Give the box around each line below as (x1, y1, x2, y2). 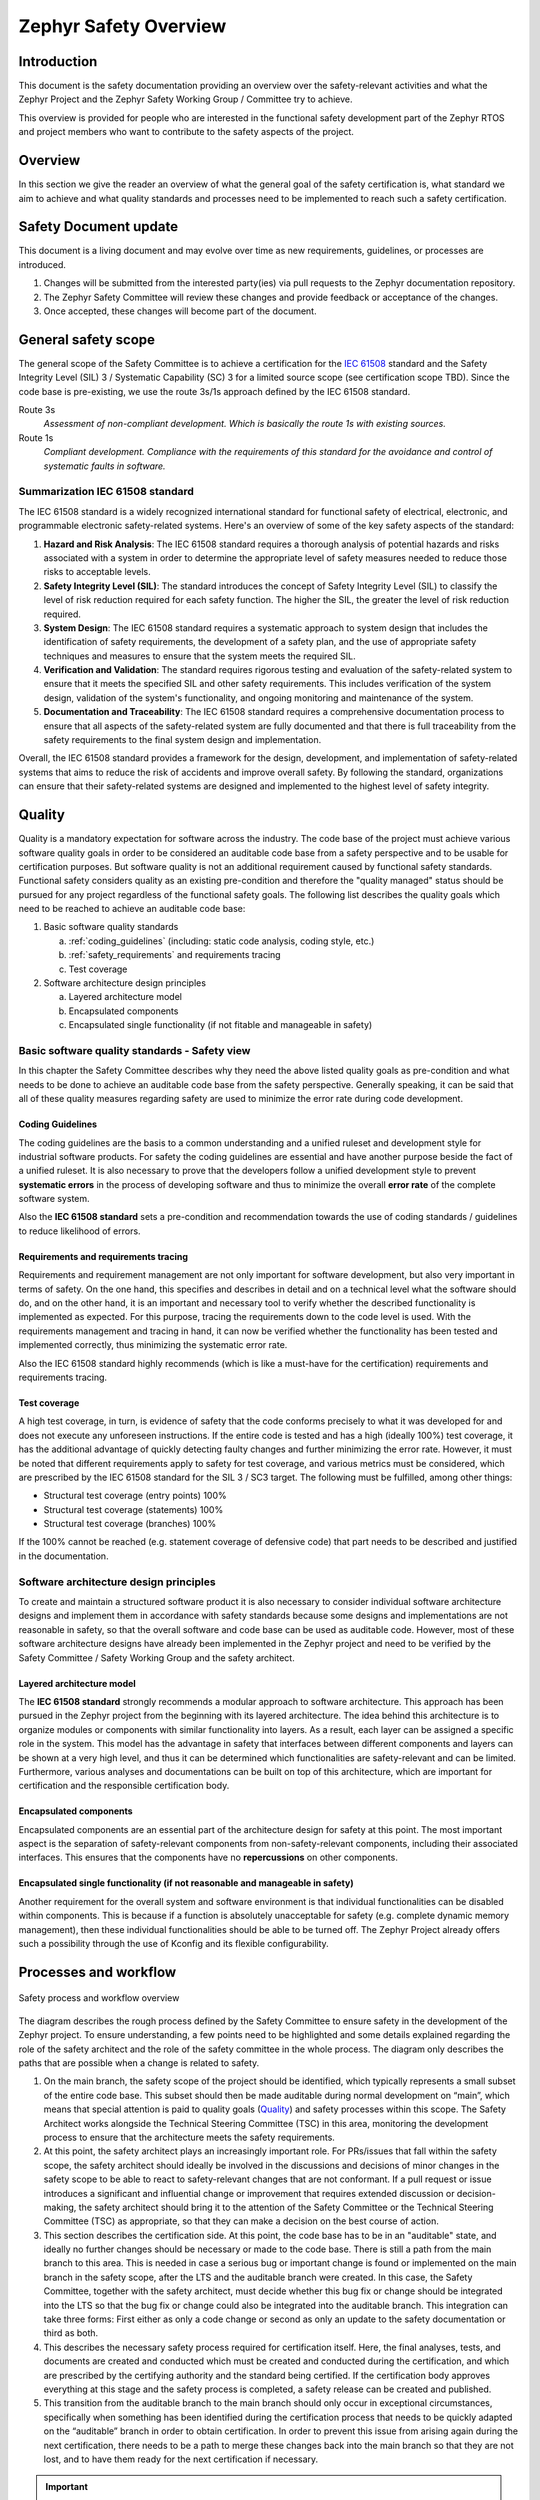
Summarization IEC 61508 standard (18, 485, 195, 499)
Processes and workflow (18, 1963, 177, 1980)
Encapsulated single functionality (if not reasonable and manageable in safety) (18, 1877, 354, 1889)
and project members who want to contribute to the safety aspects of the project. (18, 126, 355, 138)
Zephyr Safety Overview (18, 15, 227, 37)
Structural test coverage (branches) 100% (43, 1518, 217, 1530)
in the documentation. (18, 1550, 109, 1562)
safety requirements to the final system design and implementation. (43, 734, 322, 746)
